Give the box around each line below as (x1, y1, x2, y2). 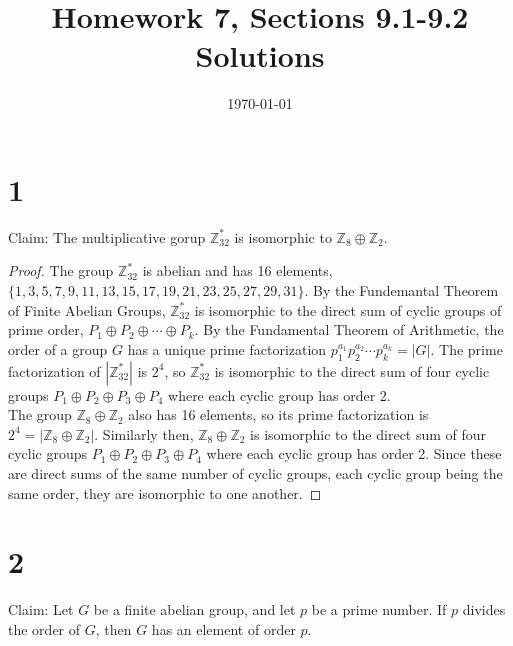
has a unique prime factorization (127, 338, 327, 359)
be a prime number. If (311, 599, 447, 620)
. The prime (430, 338, 503, 359)
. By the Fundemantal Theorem (304, 280, 499, 301)
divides (462, 599, 506, 620)
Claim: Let (8, 599, 74, 620)
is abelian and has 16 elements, (142, 260, 333, 281)
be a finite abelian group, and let (93, 599, 296, 620)
